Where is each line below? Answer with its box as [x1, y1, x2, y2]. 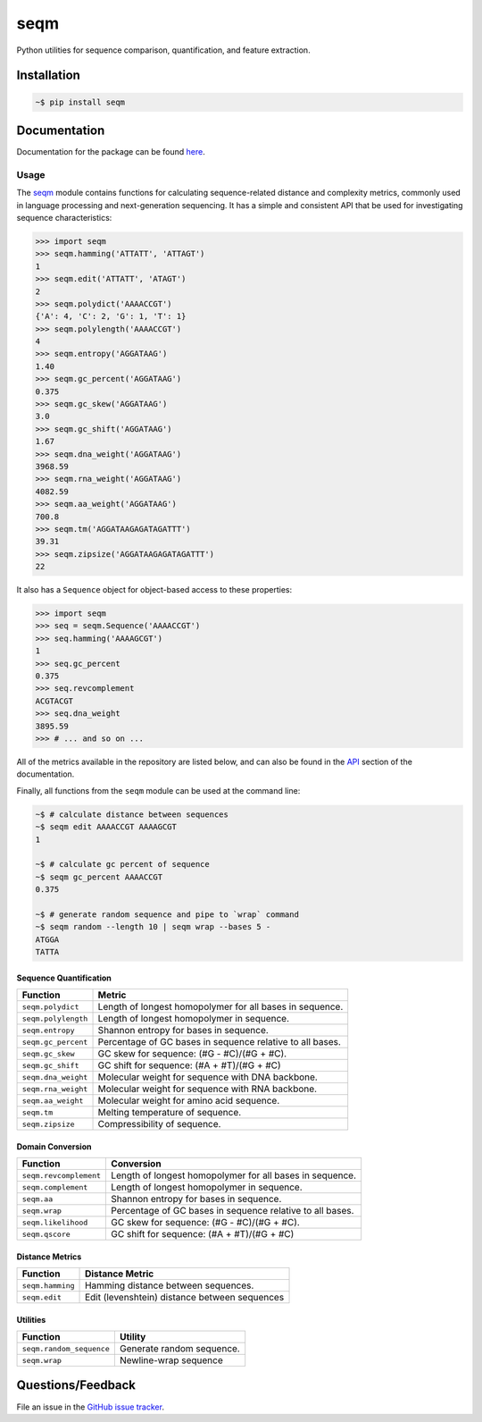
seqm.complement [21, 1182, 88, 1192]
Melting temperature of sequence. [97, 1106, 242, 1119]
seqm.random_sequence [21, 1343, 111, 1353]
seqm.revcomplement [21, 1171, 102, 1180]
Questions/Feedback [16, 1377, 137, 1393]
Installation [16, 68, 80, 83]
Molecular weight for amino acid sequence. [97, 1095, 280, 1107]
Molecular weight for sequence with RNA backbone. [97, 1082, 317, 1095]
